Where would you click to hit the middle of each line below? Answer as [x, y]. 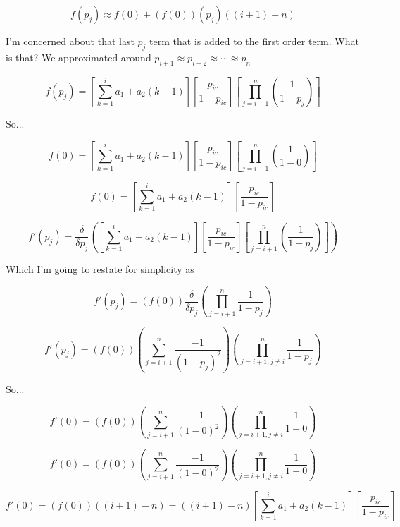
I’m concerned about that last [70, 41]
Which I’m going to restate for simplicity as [100, 269]
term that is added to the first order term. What [254, 41]
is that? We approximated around [79, 57]
